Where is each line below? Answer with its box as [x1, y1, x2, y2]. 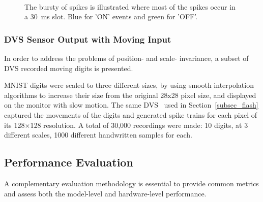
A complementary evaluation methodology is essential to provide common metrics [4, 178, 259, 188]
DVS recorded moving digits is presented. [4, 62, 133, 73]
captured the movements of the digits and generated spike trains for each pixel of [4, 109, 257, 120]
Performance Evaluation [4, 154, 133, 170]
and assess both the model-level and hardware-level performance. [4, 188, 207, 198]
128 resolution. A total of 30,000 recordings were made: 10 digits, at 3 [30, 119, 248, 130]
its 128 [4, 119, 25, 130]
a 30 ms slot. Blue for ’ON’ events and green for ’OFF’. [24, 11, 198, 22]
